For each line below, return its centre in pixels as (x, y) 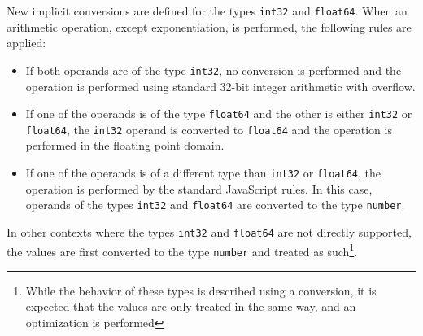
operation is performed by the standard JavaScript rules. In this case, (199, 188)
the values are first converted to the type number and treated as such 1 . (182, 250)
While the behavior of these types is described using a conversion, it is (201, 290)
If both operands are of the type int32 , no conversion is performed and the (214, 70)
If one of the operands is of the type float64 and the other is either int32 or (219, 113)
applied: (26, 43)
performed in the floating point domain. (125, 145)
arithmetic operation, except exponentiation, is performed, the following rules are (209, 26)
